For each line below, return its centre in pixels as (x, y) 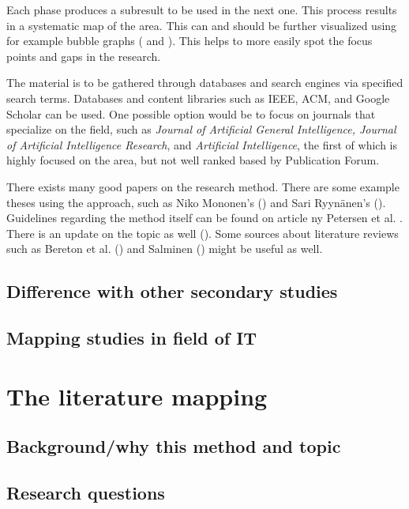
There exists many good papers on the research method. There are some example (203, 186)
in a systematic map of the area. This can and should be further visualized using (202, 25)
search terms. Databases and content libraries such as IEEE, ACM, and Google (198, 98)
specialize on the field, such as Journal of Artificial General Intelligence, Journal (201, 129)
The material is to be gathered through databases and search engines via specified (205, 83)
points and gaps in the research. (84, 56)
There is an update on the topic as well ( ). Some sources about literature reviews (203, 233)
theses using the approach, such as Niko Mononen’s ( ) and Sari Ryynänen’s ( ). (196, 202)
